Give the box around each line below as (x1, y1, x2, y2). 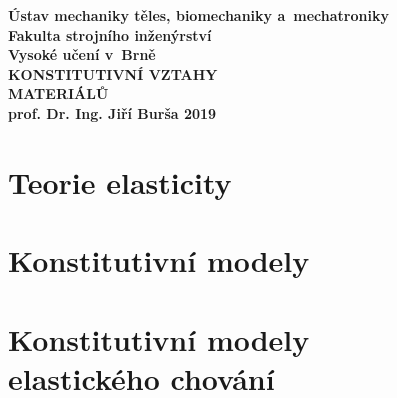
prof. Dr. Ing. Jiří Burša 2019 (8, 102, 217, 123)
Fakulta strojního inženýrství (8, 24, 212, 45)
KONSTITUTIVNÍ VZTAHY (8, 63, 218, 84)
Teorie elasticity (8, 161, 232, 202)
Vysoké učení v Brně (8, 44, 156, 65)
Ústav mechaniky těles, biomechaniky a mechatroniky (8, 5, 389, 25)
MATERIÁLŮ (8, 83, 109, 104)
